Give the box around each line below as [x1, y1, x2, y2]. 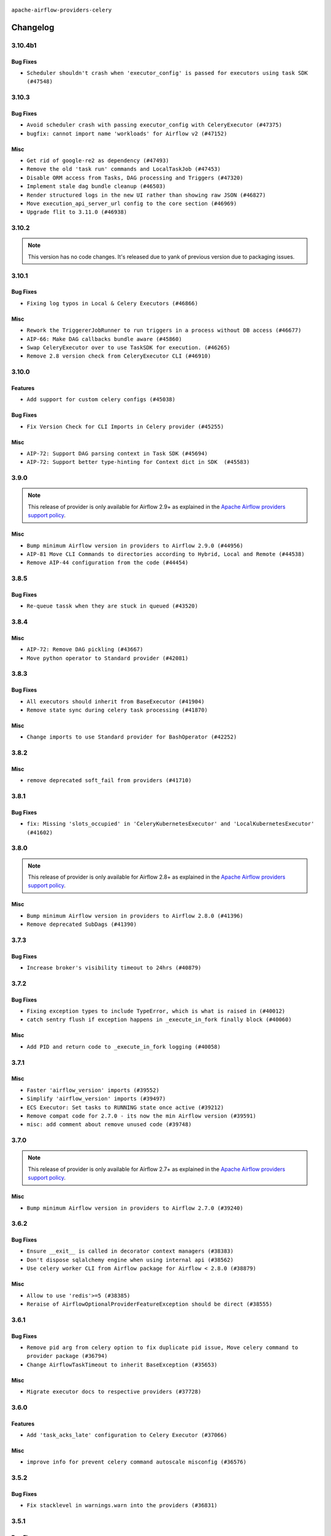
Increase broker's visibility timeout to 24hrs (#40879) [26, 965, 202, 971]
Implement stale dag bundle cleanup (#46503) [26, 183, 166, 190]
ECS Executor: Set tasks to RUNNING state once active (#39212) [26, 1103, 224, 1111]
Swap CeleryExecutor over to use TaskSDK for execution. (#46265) [26, 344, 231, 351]
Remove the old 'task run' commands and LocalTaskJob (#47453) [26, 166, 221, 173]
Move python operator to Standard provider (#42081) [26, 654, 189, 662]
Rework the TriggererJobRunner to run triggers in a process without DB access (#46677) [26, 327, 302, 334]
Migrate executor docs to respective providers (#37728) [26, 1389, 202, 1395]
